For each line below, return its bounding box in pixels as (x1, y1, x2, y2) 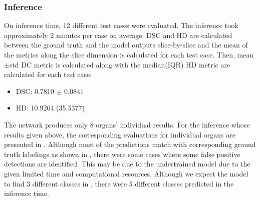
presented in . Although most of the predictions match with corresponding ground (4, 139, 256, 149)
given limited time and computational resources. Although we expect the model (4, 168, 248, 178)
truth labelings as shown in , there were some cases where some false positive (4, 148, 240, 159)
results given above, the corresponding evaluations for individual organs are (4, 129, 235, 139)
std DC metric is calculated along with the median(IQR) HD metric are (9, 59, 230, 69)
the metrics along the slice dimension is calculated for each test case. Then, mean (4, 49, 254, 59)
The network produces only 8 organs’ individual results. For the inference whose (4, 119, 250, 129)
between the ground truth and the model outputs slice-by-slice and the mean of (4, 39, 248, 50)
